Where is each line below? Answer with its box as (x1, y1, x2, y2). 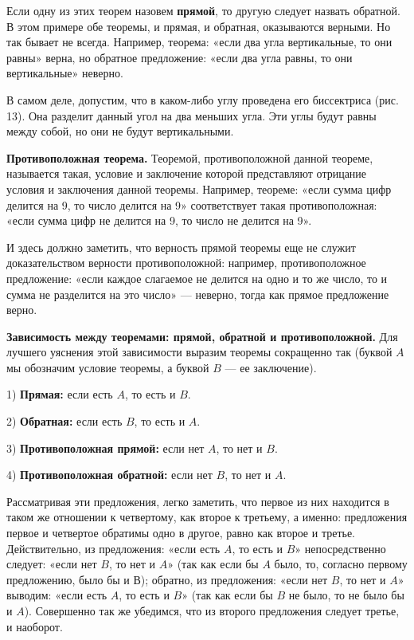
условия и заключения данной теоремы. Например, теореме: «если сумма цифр (6, 180, 392, 197)
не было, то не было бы (288, 587, 404, 603)
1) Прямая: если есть (6, 386, 113, 402)
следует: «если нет (6, 556, 97, 572)
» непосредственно (295, 540, 386, 556)
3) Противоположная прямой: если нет (6, 439, 205, 456)
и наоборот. (6, 618, 63, 634)
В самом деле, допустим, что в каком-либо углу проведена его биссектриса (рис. (6, 91, 399, 108)
